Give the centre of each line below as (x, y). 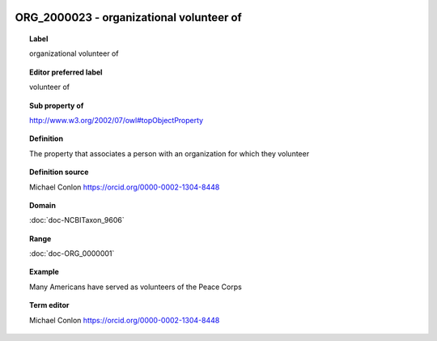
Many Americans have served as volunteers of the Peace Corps (136, 287)
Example (45, 272)
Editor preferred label (66, 72)
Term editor (49, 305)
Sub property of (57, 105)
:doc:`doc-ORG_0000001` (72, 254)
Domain (43, 205)
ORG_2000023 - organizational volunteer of (128, 17)
